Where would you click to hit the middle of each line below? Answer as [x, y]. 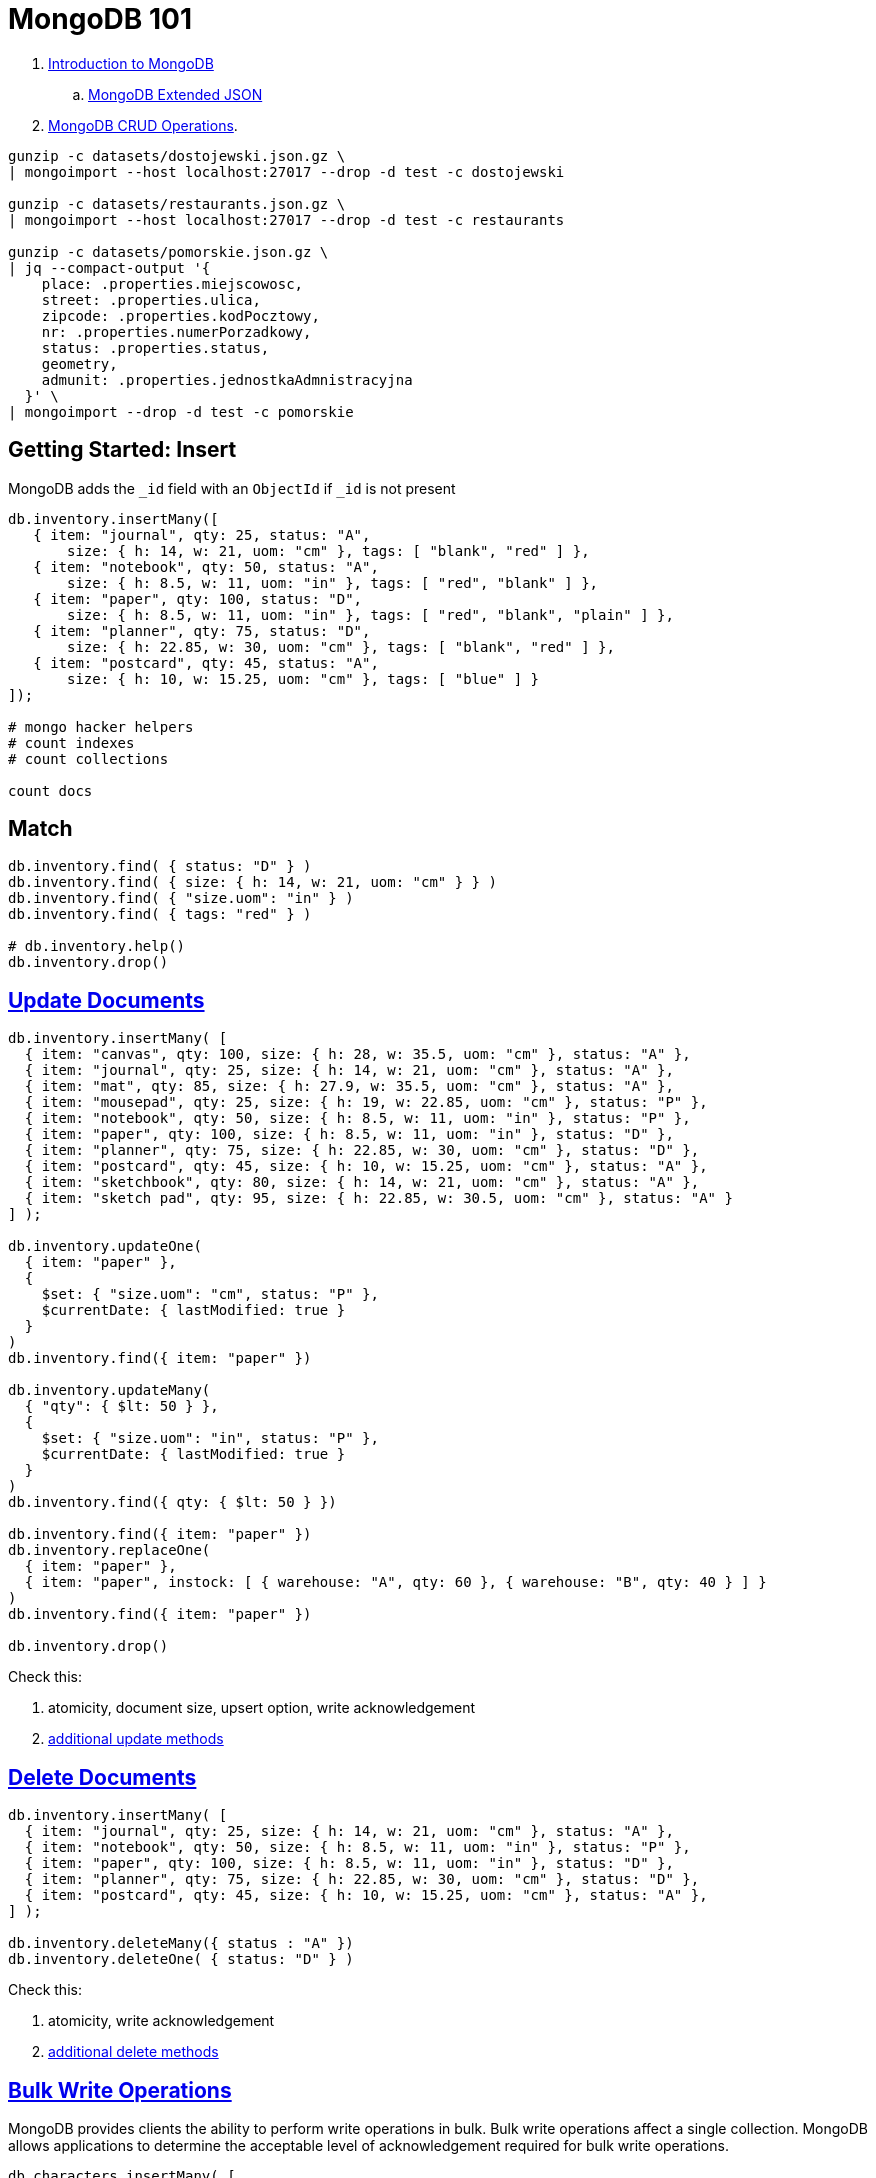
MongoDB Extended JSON [175, 94]
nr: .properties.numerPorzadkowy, [176, 331]
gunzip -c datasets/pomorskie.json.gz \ [168, 251]
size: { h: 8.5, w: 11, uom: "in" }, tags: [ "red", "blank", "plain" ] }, [370, 614]
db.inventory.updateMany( [109, 1390]
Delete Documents [102, 1777]
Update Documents [106, 1000]
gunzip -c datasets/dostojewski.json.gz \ [177, 155]
